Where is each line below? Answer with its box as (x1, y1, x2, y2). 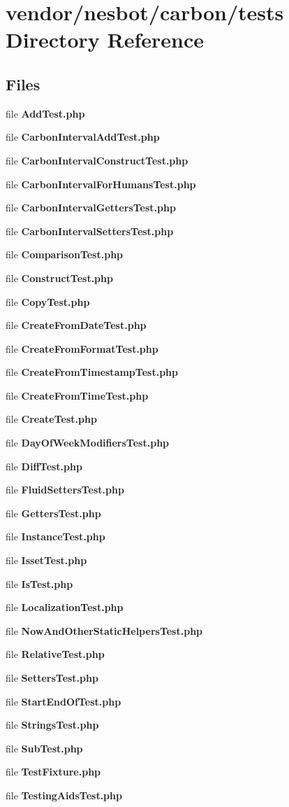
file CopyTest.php (6, 294, 90, 309)
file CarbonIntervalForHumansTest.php (6, 176, 196, 191)
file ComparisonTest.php (6, 247, 124, 262)
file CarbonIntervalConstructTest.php (6, 153, 188, 167)
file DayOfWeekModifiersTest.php (6, 435, 170, 450)
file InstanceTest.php (6, 529, 105, 544)
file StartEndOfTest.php (6, 694, 121, 708)
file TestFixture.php (6, 764, 101, 779)
